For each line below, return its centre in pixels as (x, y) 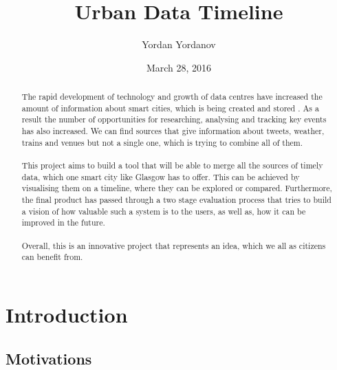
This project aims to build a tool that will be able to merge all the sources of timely (172, 165)
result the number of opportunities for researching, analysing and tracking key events (174, 119)
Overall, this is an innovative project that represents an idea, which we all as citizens (174, 245)
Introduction (67, 314)
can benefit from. (52, 257)
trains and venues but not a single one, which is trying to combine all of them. (162, 142)
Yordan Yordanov (179, 44)
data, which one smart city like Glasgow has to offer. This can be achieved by (161, 176)
